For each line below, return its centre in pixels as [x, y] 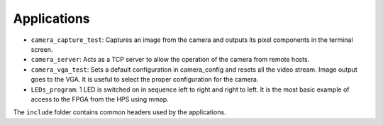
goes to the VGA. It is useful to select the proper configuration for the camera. [145, 80]
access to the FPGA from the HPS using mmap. [100, 99]
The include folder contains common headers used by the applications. [120, 112]
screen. [42, 49]
